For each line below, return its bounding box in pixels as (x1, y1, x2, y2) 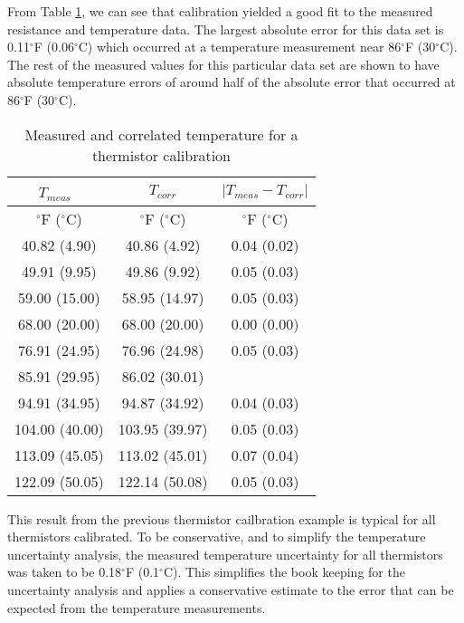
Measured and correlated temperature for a (24, 123, 298, 145)
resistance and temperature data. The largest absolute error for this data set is (7, 19, 444, 38)
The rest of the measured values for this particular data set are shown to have (7, 54, 440, 73)
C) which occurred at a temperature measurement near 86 (78, 37, 402, 56)
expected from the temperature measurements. (7, 598, 266, 617)
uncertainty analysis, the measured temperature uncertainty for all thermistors (7, 544, 443, 563)
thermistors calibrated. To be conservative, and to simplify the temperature (7, 527, 426, 546)
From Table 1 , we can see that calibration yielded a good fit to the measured (7, 2, 433, 20)
